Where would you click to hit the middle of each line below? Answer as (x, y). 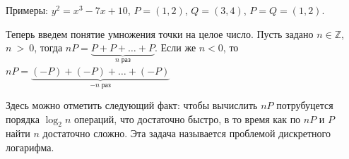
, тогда (48, 47)
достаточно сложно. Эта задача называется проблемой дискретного (187, 133)
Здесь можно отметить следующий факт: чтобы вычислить (132, 105)
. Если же (175, 47)
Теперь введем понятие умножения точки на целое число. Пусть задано (160, 33)
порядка (23, 119)
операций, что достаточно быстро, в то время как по (187, 119)
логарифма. (30, 147)
